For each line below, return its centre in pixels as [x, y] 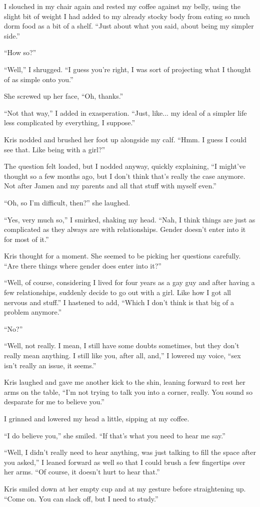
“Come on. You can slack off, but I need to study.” [81, 498]
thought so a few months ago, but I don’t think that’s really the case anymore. [125, 176]
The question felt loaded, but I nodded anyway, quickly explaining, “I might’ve [125, 166]
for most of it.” [26, 239]
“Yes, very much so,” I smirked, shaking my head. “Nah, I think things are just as [130, 219]
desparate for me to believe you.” [54, 402]
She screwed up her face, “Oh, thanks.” [64, 96]
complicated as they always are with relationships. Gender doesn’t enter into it [125, 229]
